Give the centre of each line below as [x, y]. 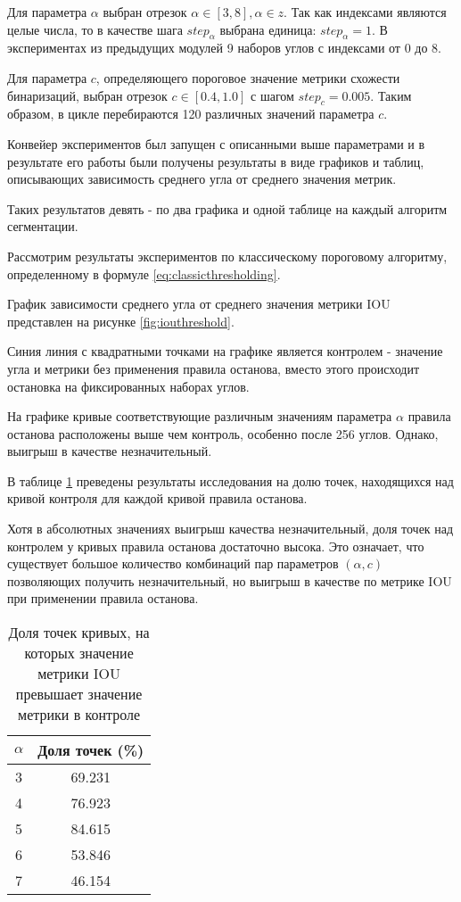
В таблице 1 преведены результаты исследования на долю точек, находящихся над [230, 480]
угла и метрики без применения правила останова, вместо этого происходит [214, 368]
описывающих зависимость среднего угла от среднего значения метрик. [202, 179]
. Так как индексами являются [365, 12]
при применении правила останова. [103, 598]
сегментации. [43, 226]
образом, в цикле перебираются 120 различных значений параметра [191, 114]
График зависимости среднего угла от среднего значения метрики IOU [199, 304]
